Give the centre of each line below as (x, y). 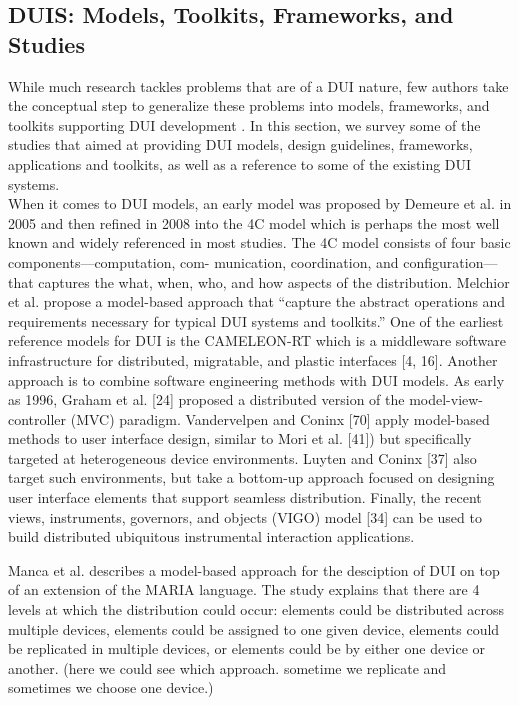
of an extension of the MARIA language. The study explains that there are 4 (244, 589)
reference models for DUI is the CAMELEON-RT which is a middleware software (257, 340)
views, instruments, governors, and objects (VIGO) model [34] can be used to (245, 516)
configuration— (450, 261)
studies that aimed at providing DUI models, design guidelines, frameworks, (240, 144)
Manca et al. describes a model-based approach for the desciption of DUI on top (254, 569)
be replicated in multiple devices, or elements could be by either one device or (247, 648)
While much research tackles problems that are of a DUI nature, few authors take (258, 85)
